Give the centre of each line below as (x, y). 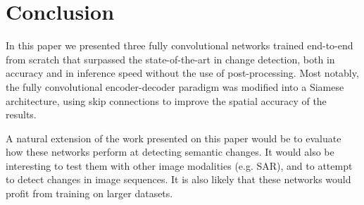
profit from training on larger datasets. (89, 193)
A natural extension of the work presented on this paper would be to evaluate (174, 138)
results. (21, 114)
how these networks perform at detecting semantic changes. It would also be (170, 152)
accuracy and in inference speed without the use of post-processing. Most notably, (182, 73)
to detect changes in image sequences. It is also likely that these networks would (178, 179)
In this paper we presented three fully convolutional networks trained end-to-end (180, 45)
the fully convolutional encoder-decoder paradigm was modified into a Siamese (175, 86)
